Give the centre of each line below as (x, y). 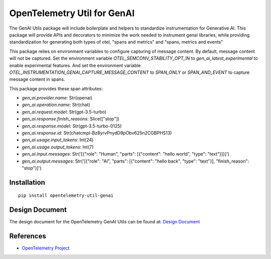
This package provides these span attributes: (56, 88)
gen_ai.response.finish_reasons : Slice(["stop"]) (71, 119)
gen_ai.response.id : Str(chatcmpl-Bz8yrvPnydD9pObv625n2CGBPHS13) (97, 133)
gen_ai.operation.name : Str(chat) (56, 105)
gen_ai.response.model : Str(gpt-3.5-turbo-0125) (72, 126)
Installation (27, 182)
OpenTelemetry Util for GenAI (72, 13)
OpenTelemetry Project (46, 248)
